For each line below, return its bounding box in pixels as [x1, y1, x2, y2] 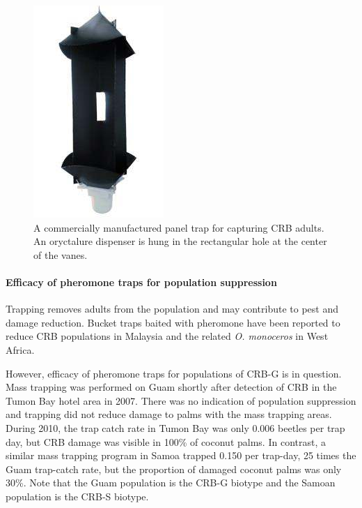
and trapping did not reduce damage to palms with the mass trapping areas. [6, 407, 332, 421]
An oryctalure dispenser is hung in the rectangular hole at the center [33, 234, 327, 248]
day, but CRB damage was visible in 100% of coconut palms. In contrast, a [6, 434, 326, 449]
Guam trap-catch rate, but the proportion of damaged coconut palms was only [6, 461, 342, 476]
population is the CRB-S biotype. [6, 488, 149, 503]
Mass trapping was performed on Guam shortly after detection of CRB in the [6, 380, 337, 394]
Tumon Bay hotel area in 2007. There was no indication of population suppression [6, 393, 356, 408]
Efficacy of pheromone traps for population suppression [6, 274, 277, 289]
